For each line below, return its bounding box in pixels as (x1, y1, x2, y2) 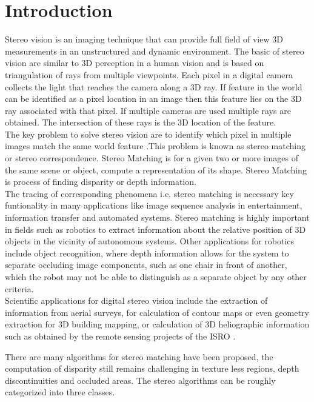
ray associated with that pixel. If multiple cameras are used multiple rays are (5, 104, 291, 116)
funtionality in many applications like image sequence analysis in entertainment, (5, 199, 302, 212)
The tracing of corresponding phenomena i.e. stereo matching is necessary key (5, 187, 294, 199)
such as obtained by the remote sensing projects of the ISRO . (5, 329, 236, 342)
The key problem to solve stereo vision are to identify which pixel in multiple (5, 127, 292, 140)
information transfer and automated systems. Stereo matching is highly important (5, 211, 310, 224)
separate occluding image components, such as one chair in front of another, (5, 258, 287, 271)
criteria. (5, 282, 34, 295)
